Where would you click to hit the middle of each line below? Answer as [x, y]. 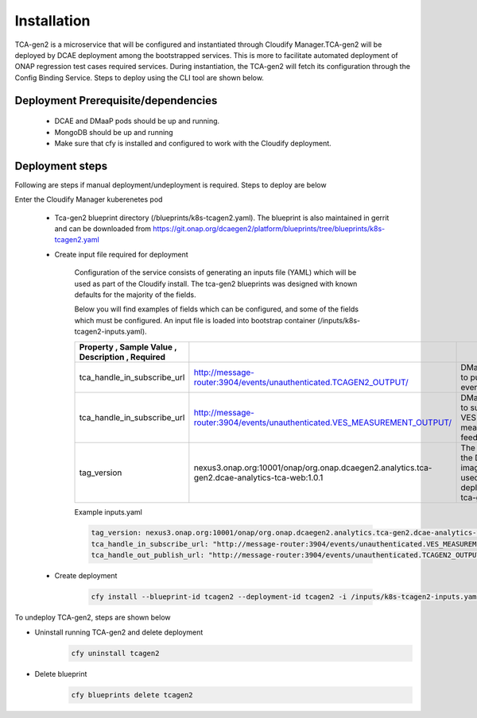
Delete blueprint [61, 674]
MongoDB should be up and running [114, 132]
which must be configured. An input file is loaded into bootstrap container [195, 320]
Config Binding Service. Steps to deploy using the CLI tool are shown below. [139, 77]
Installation [52, 21]
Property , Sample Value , [128, 347]
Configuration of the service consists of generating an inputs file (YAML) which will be [215, 272]
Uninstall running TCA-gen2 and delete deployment [119, 632]
